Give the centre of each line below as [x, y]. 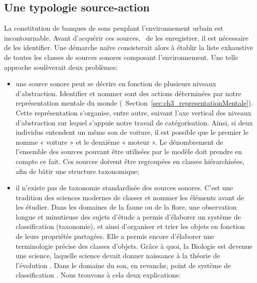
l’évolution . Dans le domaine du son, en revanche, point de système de [123, 265]
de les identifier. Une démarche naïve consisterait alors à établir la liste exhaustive [129, 47]
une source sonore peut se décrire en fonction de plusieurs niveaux [116, 84]
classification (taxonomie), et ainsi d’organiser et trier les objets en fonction [130, 226]
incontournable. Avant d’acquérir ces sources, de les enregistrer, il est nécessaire [126, 37]
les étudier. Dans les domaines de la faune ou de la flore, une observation [126, 207]
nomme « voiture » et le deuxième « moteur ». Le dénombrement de [119, 141]
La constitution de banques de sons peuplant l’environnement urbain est [114, 28]
